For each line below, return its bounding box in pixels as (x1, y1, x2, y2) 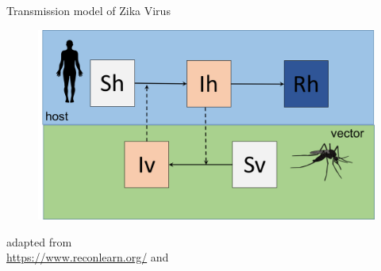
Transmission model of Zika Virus (6, 2, 171, 18)
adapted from (6, 233, 72, 250)
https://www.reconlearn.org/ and (6, 249, 169, 265)
